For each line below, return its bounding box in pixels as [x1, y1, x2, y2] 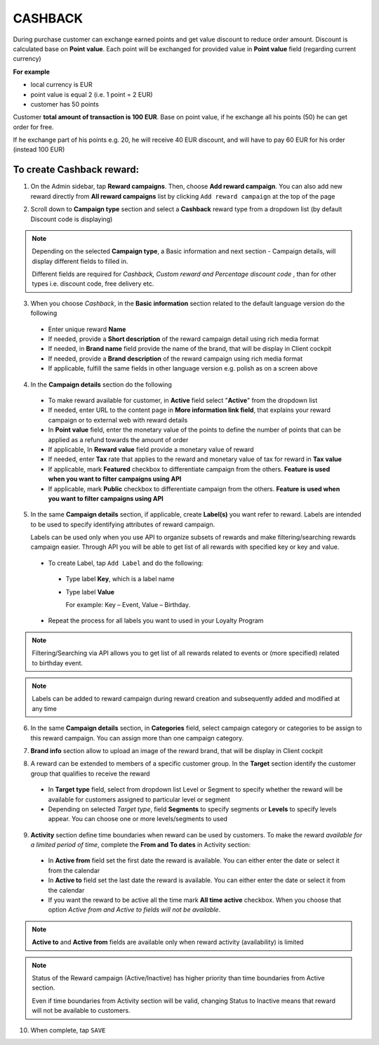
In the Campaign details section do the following [30, 380, 172, 389]
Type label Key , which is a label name [65, 575, 175, 583]
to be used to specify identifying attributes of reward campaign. [30, 520, 215, 528]
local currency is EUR [30, 81, 93, 89]
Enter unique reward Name [48, 325, 126, 333]
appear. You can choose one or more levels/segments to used [48, 815, 228, 823]
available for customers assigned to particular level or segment [48, 795, 231, 804]
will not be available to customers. [32, 1006, 131, 1015]
